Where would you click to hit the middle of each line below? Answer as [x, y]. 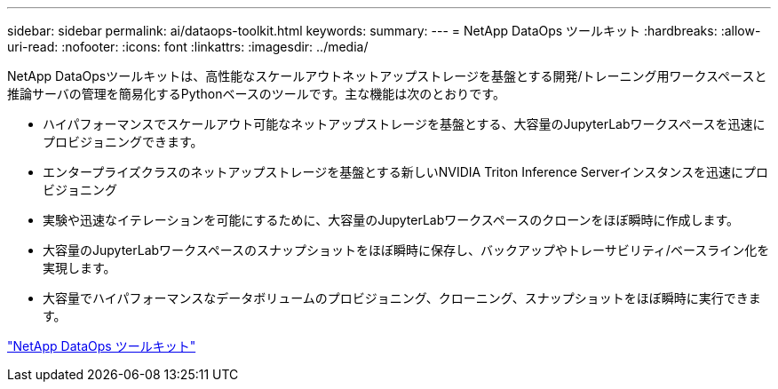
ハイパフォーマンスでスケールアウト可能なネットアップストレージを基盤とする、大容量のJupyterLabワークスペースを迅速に [404, 124]
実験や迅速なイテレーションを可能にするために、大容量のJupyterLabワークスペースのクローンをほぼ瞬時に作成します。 [391, 220]
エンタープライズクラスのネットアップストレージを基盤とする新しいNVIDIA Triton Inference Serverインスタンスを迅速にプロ [405, 172]
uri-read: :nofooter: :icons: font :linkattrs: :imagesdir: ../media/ [188, 47]
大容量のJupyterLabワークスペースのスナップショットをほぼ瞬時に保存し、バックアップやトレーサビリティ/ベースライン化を [406, 250]
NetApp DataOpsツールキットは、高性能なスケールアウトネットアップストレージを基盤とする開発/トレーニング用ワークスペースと [387, 76]
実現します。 [79, 268]
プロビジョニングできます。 [123, 142]
